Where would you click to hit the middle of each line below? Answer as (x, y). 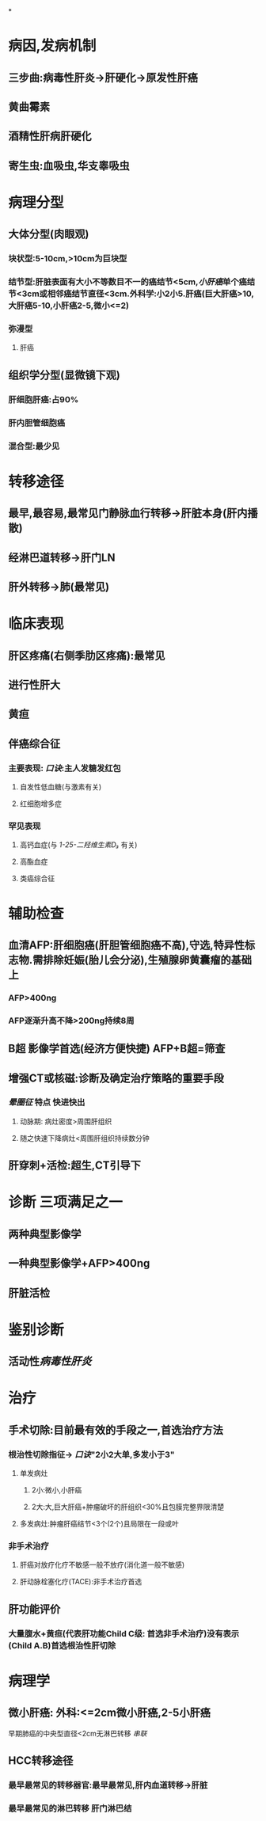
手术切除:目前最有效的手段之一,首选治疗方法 (116, 1429)
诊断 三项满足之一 (65, 1202)
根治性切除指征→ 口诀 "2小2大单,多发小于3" (91, 1454)
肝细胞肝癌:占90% (44, 399)
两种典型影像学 (45, 1234)
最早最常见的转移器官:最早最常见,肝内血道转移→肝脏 (108, 1785)
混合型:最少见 (34, 446)
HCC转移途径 (41, 1761)
